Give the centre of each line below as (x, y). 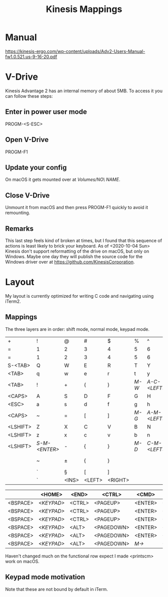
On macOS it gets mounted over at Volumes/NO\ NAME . (63, 179)
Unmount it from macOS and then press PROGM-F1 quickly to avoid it (77, 208)
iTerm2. (13, 301)
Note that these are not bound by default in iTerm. (57, 589)
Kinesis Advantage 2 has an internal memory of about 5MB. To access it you (84, 91)
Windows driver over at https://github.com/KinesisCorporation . (70, 262)
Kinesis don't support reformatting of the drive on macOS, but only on (77, 251)
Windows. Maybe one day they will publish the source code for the (74, 256)
